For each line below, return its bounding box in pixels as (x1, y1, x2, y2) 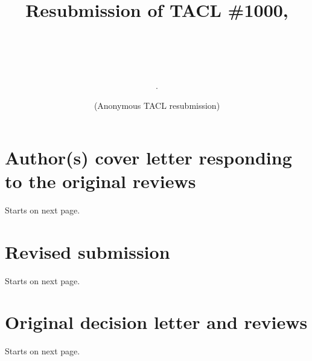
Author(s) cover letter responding (5, 145, 292, 169)
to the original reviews (5, 168, 196, 193)
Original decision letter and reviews (5, 310, 308, 334)
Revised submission (5, 239, 170, 264)
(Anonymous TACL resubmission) (94, 99, 220, 112)
